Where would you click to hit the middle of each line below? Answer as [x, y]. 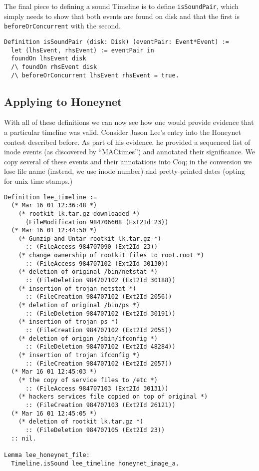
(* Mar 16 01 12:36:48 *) [54, 206]
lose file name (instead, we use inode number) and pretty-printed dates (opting [125, 171]
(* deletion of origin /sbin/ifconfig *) [88, 338]
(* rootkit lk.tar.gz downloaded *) [79, 214]
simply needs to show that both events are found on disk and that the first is [122, 16]
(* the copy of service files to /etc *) [88, 380]
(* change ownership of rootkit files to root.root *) [111, 255]
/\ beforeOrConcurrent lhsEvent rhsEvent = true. [95, 75]
